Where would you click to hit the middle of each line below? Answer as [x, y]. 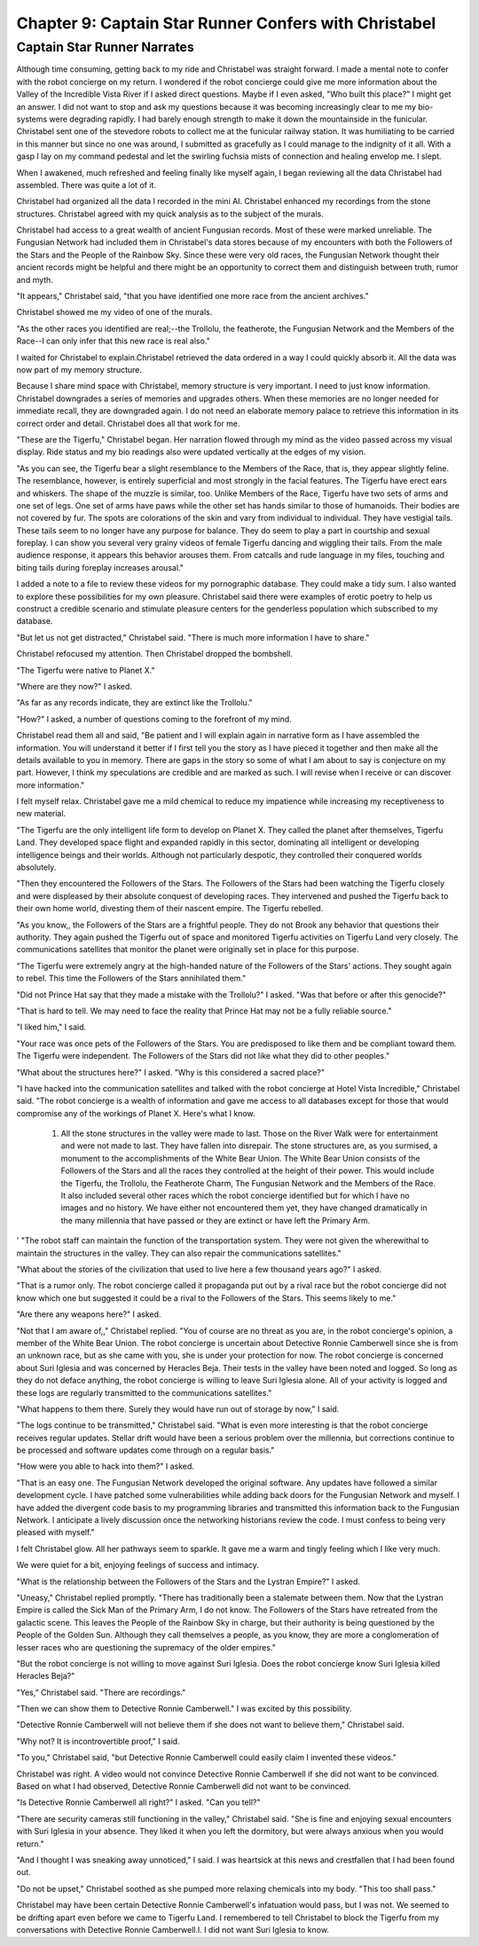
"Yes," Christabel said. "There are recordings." [101, 1692]
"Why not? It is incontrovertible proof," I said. [98, 1741]
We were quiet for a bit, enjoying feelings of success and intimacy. [137, 1565]
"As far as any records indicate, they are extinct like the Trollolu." [134, 703]
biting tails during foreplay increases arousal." [100, 567]
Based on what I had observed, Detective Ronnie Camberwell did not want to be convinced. [184, 1786]
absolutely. [36, 867]
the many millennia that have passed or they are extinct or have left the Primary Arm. [216, 1220]
